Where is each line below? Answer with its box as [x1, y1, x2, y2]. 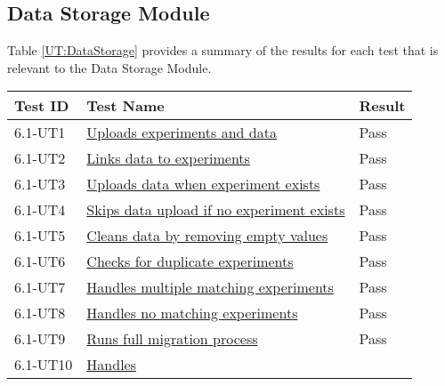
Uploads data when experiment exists [86, 173, 320, 195]
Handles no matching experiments [86, 302, 298, 324]
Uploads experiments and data [86, 122, 277, 143]
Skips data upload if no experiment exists [86, 199, 345, 221]
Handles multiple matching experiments [86, 277, 334, 298]
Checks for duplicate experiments [86, 251, 294, 272]
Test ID [14, 95, 69, 117]
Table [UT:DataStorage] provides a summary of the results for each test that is [7, 41, 439, 60]
